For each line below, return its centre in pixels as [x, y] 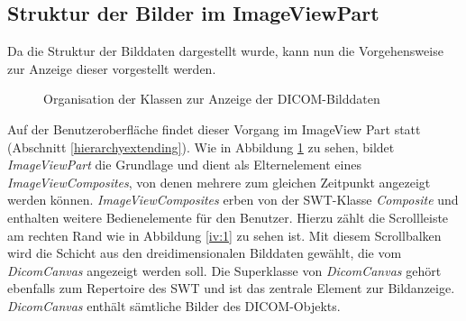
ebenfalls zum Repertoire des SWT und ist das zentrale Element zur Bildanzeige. [231, 288]
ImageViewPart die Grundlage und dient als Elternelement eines [184, 165]
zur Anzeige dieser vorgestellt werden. [112, 68]
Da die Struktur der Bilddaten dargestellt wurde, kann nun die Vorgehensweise [225, 51]
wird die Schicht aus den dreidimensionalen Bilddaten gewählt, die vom [205, 253]
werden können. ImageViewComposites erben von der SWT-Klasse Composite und [233, 200]
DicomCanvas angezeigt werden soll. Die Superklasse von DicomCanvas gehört [224, 270]
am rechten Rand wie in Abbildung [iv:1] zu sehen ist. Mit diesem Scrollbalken [224, 235]
